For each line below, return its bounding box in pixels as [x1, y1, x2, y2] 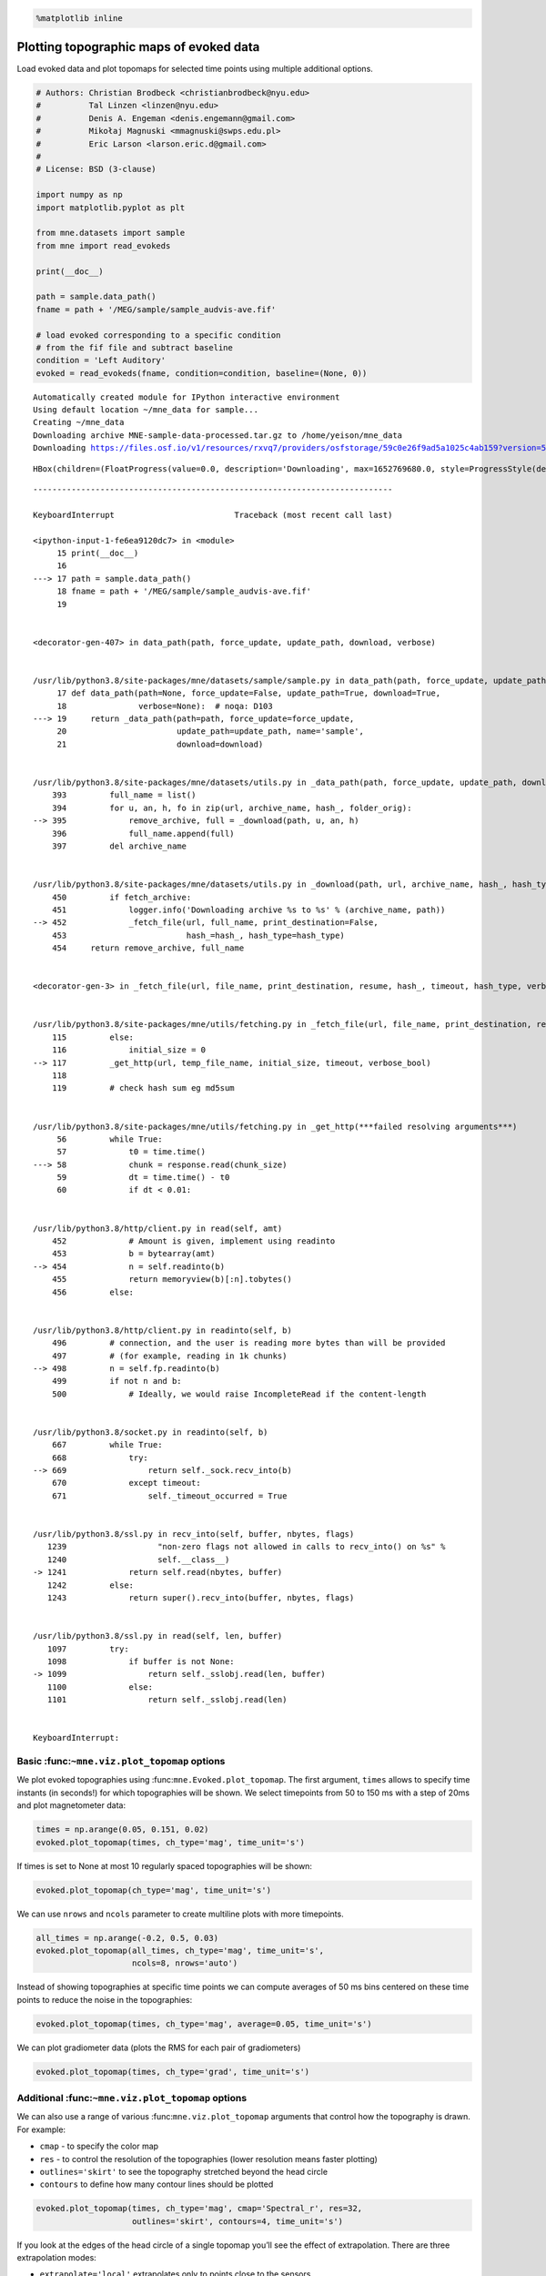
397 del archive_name [51, 840, 187, 851]
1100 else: [46, 1682, 154, 1692]
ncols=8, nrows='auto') [132, 1958, 238, 1968]
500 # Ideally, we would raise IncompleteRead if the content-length [51, 1388, 427, 1399]
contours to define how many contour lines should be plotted [39, 2179, 274, 2190]
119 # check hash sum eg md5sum [51, 1083, 236, 1093]
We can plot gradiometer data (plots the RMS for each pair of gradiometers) [16, 2042, 301, 2053]
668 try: [51, 1452, 149, 1463]
